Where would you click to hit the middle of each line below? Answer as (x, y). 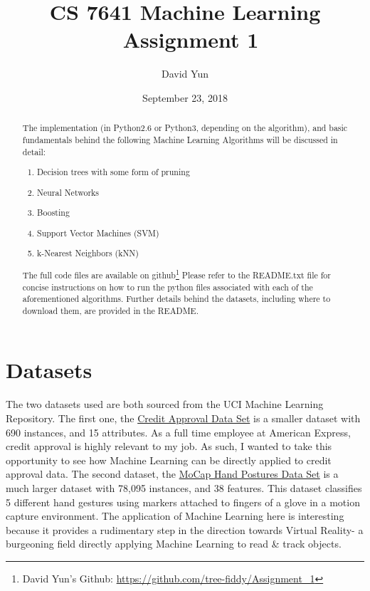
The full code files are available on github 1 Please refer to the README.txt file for (176, 273)
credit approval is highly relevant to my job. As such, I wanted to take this (169, 446)
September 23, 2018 (185, 97)
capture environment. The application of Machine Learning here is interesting (175, 516)
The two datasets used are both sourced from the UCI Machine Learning (165, 404)
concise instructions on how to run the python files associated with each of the (168, 287)
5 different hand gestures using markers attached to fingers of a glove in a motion (183, 502)
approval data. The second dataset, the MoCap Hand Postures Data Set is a (172, 474)
